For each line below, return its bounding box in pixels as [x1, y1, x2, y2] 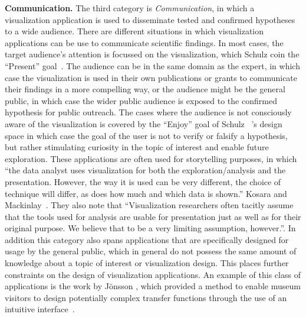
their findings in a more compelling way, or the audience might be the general [5, 83, 285, 95]
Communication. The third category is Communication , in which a [5, 2, 255, 14]
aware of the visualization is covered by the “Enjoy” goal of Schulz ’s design [5, 117, 282, 130]
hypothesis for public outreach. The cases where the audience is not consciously [5, 106, 292, 118]
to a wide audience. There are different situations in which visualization [5, 25, 264, 37]
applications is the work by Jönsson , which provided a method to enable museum [5, 280, 301, 292]
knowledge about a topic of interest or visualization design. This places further [5, 257, 289, 269]
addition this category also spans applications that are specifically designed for [5, 233, 289, 245]
